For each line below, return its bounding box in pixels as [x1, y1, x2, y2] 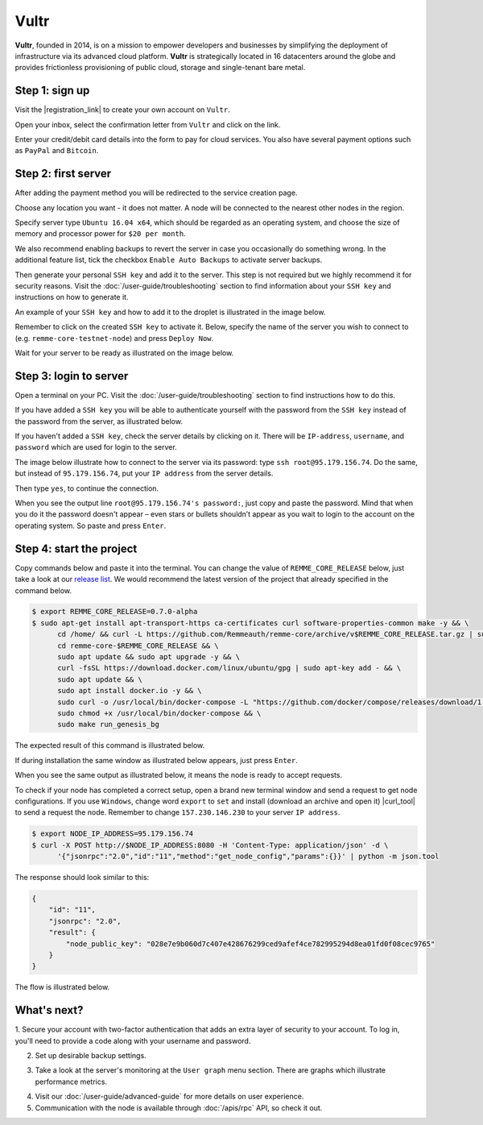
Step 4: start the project [14, 542, 138, 555]
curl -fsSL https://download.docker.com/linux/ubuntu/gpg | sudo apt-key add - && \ [57, 663, 402, 673]
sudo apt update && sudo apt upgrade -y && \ [57, 653, 241, 662]
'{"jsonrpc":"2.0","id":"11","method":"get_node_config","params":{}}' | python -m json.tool [57, 852, 440, 861]
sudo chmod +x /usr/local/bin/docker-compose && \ [57, 709, 262, 717]
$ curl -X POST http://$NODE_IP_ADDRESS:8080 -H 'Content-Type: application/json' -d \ [31, 841, 389, 849]
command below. [14, 585, 72, 596]
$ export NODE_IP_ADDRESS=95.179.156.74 [31, 829, 193, 838]
